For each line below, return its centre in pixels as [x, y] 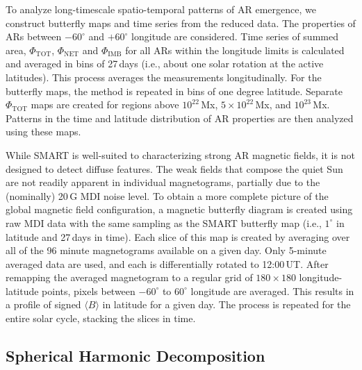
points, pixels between [89, 291]
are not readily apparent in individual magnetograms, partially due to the [163, 182]
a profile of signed [43, 304]
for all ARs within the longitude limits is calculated [235, 50]
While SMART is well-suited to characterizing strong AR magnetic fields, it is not [180, 154]
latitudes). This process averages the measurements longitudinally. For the [164, 77]
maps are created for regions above [105, 104]
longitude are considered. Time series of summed [235, 36]
